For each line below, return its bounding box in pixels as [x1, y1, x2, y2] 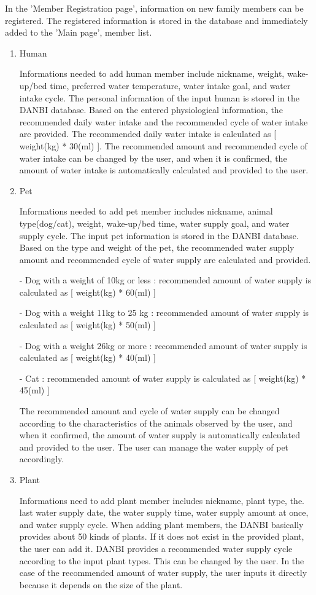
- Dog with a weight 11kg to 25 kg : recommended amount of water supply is [19, 306, 309, 319]
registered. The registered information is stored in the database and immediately [5, 14, 308, 26]
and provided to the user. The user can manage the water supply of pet [19, 440, 289, 453]
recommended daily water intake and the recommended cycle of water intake [19, 115, 308, 128]
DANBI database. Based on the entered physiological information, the [19, 103, 283, 116]
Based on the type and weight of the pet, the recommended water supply [19, 241, 295, 254]
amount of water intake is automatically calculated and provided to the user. [19, 164, 309, 176]
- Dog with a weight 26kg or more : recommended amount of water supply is [19, 339, 307, 352]
